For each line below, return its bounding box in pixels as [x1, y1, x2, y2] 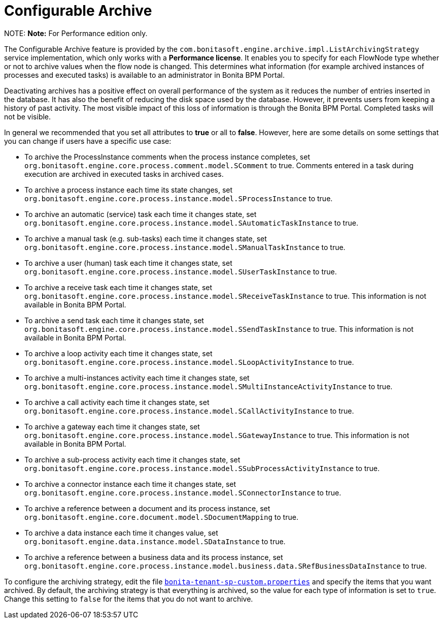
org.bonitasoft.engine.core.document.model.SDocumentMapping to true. [24, 512, 298, 521]
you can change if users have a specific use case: [4, 136, 172, 145]
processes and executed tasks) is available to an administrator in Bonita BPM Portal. [4, 70, 285, 79]
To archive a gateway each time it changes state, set [24, 422, 200, 431]
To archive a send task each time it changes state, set [24, 316, 204, 325]
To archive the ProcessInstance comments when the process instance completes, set [24, 152, 310, 161]
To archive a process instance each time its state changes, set [24, 185, 233, 194]
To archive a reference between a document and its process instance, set [24, 504, 270, 513]
